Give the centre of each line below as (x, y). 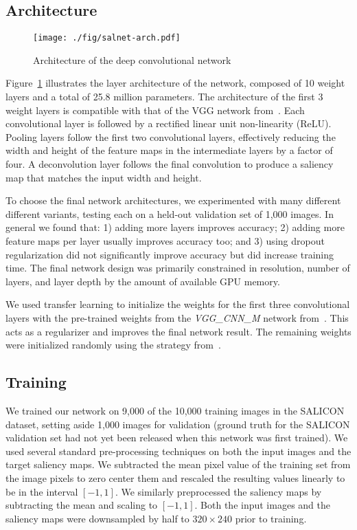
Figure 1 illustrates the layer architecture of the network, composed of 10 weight (175, 83)
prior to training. (271, 518)
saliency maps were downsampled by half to (97, 518)
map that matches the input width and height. (104, 177)
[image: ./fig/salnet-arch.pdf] (107, 38)
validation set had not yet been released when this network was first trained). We (177, 438)
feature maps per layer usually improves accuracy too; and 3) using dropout (165, 240)
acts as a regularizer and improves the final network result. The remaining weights (178, 331)
